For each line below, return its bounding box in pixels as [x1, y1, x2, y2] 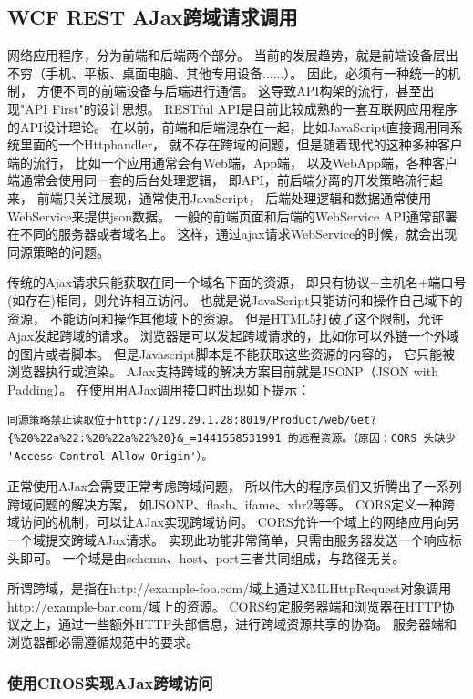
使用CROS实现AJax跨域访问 [7, 671, 213, 694]
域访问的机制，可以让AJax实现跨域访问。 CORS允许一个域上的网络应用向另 [7, 512, 459, 531]
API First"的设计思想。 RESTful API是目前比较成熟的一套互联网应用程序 [25, 98, 458, 118]
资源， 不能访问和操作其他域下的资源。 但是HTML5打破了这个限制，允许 [7, 308, 444, 327]
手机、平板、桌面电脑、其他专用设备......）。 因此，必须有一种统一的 [45, 63, 448, 82]
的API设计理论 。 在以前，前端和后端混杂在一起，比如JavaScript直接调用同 [7, 117, 450, 136]
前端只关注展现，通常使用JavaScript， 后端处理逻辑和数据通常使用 [36, 188, 432, 207]
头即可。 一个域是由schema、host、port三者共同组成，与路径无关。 [7, 548, 406, 567]
